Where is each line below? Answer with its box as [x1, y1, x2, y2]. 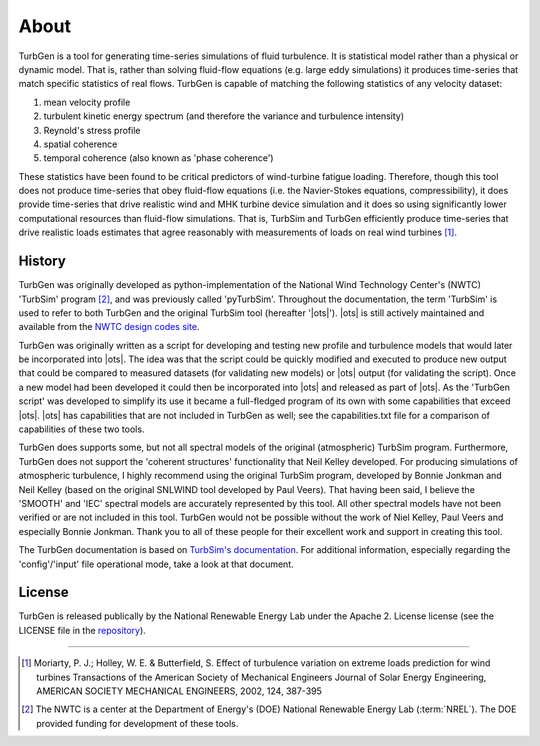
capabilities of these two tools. [18, 423, 145, 435]
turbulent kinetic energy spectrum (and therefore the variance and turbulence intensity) [43, 110, 405, 122]
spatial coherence [43, 138, 118, 150]
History [18, 253, 67, 270]
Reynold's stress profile [43, 124, 141, 136]
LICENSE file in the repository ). [18, 624, 147, 636]
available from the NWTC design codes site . [18, 321, 200, 333]
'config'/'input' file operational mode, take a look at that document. [18, 558, 294, 570]
